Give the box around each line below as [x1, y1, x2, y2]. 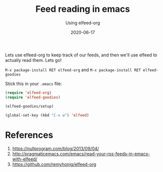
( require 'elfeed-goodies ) [5, 95, 61, 100]
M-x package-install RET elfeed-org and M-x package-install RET [5, 67, 141, 73]
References [5, 129, 53, 140]
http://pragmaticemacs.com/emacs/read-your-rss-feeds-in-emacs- [12, 151, 150, 157]
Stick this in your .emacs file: [5, 81, 63, 86]
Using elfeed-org [65, 20, 100, 26]
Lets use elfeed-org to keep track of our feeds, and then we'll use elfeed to [5, 52, 158, 58]
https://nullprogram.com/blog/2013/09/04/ [12, 146, 99, 152]
